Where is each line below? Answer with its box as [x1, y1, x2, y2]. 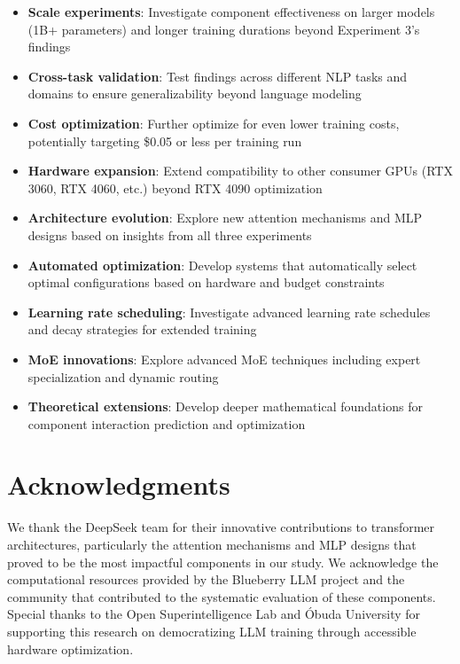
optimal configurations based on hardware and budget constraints [27, 273, 385, 292]
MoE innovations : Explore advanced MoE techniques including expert [27, 349, 421, 368]
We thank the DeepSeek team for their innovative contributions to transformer [7, 518, 435, 536]
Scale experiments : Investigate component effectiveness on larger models [27, 3, 435, 20]
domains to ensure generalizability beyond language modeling [27, 84, 362, 103]
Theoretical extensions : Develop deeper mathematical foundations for [27, 397, 423, 416]
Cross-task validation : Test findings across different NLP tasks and [27, 66, 408, 85]
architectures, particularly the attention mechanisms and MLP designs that [7, 535, 417, 553]
